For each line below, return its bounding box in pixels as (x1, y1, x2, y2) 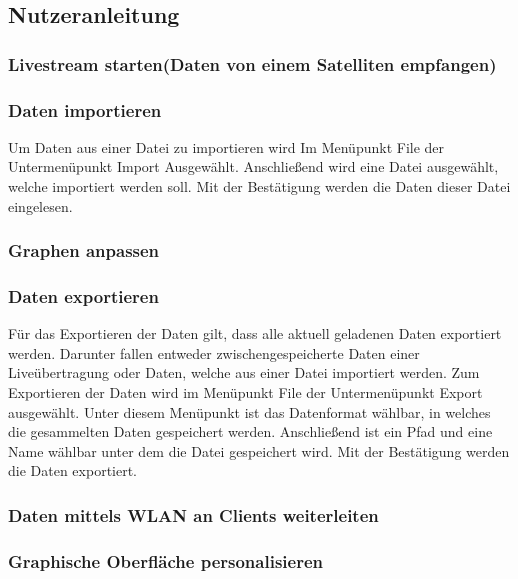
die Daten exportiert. (8, 460, 138, 481)
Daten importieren (8, 97, 162, 122)
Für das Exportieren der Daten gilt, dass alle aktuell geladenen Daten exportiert (8, 323, 502, 344)
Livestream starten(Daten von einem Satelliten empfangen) (8, 51, 497, 76)
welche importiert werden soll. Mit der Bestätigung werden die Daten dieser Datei (8, 176, 511, 197)
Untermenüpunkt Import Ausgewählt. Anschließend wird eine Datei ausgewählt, (8, 156, 499, 177)
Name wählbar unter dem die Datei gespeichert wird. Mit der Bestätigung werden (8, 440, 510, 461)
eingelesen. (8, 195, 73, 216)
